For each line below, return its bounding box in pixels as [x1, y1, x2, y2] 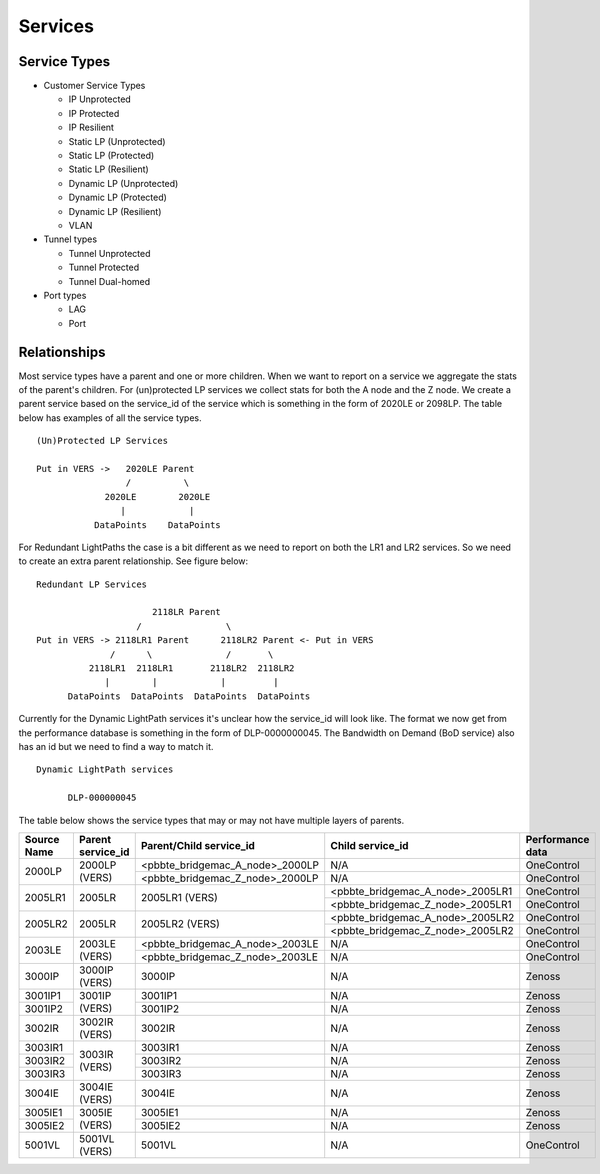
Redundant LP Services [36, 578, 148, 590]
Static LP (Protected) [68, 150, 155, 162]
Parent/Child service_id [140, 838, 255, 852]
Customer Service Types [43, 80, 146, 92]
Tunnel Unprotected [68, 247, 151, 259]
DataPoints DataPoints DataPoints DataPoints [67, 690, 311, 702]
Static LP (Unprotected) [68, 135, 166, 147]
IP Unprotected [68, 93, 132, 105]
